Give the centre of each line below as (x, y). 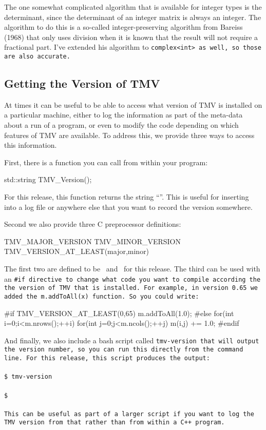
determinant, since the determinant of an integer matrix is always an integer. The (133, 17)
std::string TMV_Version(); (48, 179)
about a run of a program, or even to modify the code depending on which (121, 125)
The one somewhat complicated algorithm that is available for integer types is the (133, 7)
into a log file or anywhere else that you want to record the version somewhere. (128, 207)
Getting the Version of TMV (82, 83)
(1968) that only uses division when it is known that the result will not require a (131, 37)
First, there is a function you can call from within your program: (106, 162)
